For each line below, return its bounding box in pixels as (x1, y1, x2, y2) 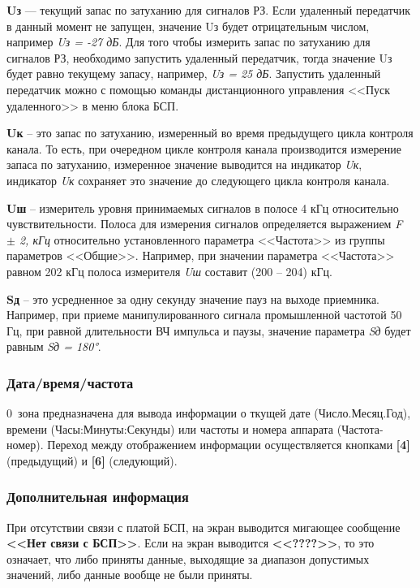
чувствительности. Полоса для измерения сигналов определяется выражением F (6, 215, 403, 232)
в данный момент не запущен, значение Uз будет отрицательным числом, (6, 17, 370, 34)
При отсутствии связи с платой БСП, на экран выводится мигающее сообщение (6, 518, 401, 535)
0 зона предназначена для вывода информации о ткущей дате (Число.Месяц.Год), (6, 404, 411, 422)
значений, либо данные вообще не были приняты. (6, 566, 253, 583)
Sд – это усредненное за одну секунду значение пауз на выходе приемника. (6, 290, 379, 307)
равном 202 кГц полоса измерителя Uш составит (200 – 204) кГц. (6, 262, 332, 279)
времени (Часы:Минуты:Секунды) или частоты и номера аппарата (6, 420, 334, 437)
